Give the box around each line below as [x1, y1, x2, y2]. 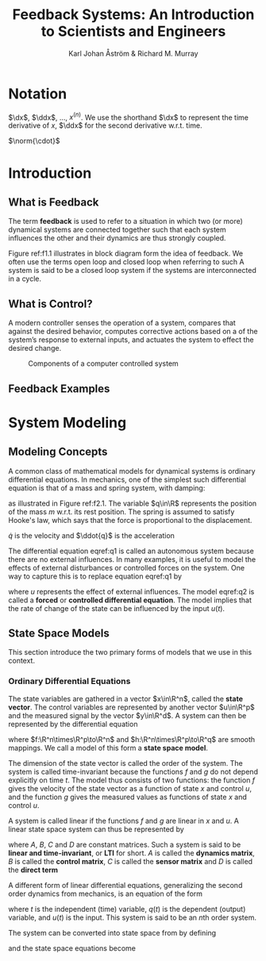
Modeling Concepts [8, 445, 108, 459]
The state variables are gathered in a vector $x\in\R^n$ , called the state [8, 694, 244, 703]
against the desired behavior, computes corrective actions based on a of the [8, 327, 258, 336]
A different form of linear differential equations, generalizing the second [8, 880, 243, 890]
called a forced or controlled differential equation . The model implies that [8, 595, 253, 605]
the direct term [8, 865, 58, 875]
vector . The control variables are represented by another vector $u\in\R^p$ [8, 702, 256, 712]
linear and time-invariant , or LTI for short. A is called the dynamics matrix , [8, 848, 256, 858]
